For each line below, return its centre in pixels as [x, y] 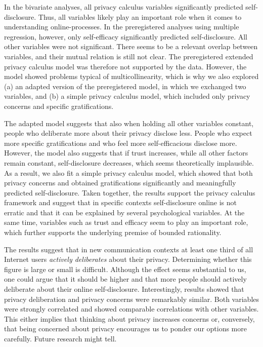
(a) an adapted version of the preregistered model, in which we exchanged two [125, 86]
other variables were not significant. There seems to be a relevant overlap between [131, 46]
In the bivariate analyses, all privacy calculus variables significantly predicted [124, 7]
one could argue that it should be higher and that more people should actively [125, 279]
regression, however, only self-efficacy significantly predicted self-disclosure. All [126, 36]
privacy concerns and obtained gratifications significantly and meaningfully [120, 183]
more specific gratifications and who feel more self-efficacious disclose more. [121, 143]
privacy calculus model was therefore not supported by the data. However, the [125, 66]
